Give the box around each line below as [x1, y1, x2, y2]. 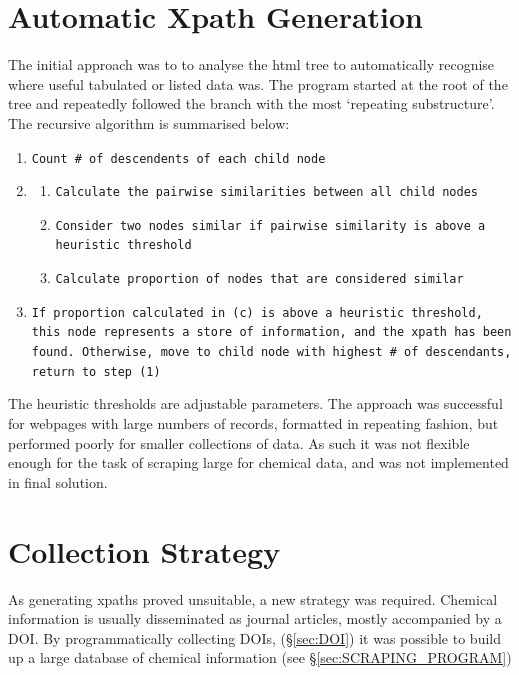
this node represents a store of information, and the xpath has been [31, 325, 512, 340]
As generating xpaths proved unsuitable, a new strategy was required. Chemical [8, 588, 498, 609]
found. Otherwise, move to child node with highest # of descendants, [31, 345, 512, 360]
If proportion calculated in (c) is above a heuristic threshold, [31, 305, 483, 320]
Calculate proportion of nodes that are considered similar [55, 272, 464, 287]
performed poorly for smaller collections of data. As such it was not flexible [8, 432, 470, 453]
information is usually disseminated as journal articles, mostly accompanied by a [8, 608, 502, 629]
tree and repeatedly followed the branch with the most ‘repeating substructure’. [8, 93, 495, 114]
